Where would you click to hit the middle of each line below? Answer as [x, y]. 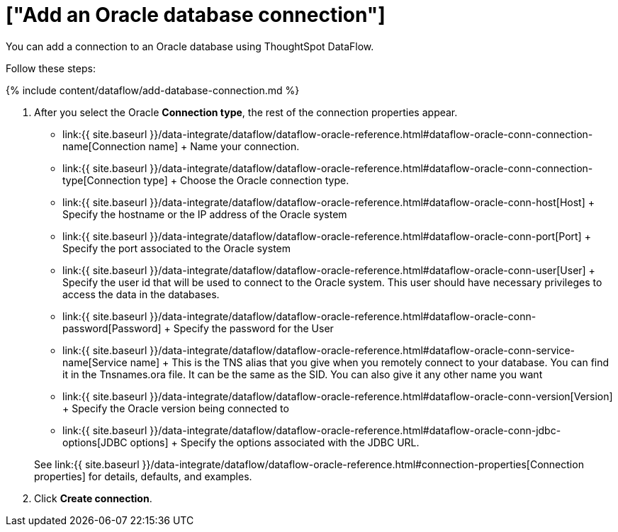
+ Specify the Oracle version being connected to [176, 408]
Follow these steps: [51, 68]
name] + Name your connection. [224, 146]
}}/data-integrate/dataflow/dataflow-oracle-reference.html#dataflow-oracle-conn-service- [363, 350]
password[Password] [112, 328]
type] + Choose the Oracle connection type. [246, 180]
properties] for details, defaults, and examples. [143, 476]
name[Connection [104, 146]
